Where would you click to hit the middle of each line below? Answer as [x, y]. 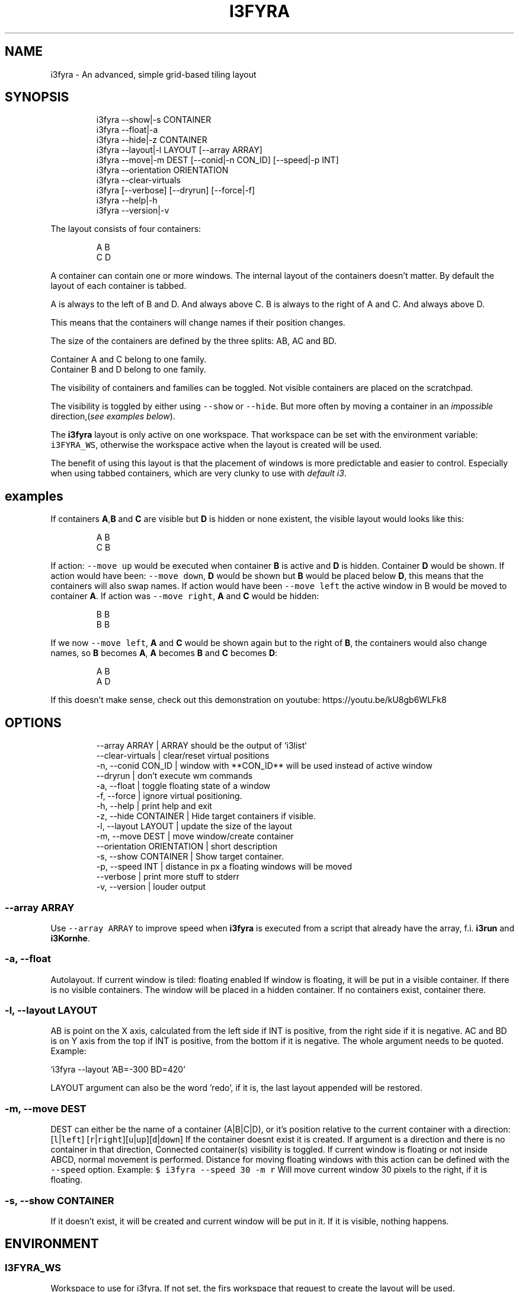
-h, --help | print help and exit [154, 806]
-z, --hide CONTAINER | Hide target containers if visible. [206, 816]
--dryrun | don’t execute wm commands [174, 776]
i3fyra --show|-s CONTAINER [154, 120]
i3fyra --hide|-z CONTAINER [152, 140]
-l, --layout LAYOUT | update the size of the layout [194, 826]
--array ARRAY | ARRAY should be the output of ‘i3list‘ [201, 746]
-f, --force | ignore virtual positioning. [169, 796]
